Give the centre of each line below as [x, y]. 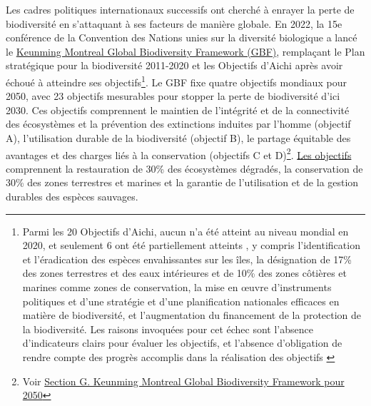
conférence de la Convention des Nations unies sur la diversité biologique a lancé [182, 37]
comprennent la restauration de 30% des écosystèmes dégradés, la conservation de [184, 168]
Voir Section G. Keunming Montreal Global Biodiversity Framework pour [183, 381]
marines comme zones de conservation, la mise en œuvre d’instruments [177, 287]
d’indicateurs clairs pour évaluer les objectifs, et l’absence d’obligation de [182, 343]
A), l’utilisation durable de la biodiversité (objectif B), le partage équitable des [178, 138]
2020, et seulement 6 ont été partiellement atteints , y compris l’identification [191, 245]
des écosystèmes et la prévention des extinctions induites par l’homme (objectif [178, 124]
